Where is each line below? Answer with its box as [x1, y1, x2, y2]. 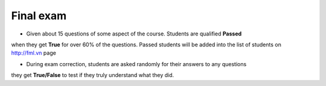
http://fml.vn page [11, 49, 57, 57]
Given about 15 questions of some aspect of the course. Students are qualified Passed [26, 30, 242, 37]
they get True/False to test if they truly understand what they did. [11, 72, 174, 79]
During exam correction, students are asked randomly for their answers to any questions [26, 60, 247, 67]
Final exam [11, 9, 67, 22]
